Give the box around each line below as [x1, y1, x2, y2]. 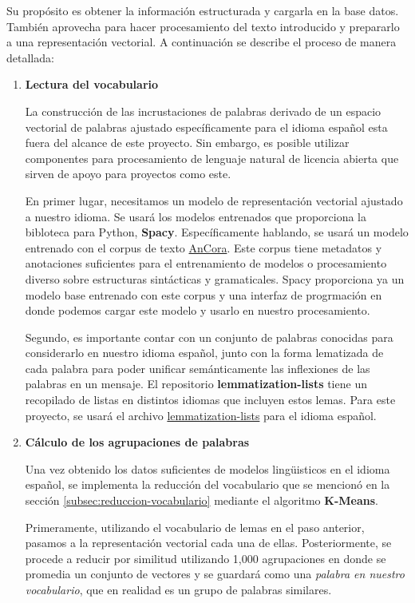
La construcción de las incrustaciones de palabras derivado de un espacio [25, 102, 381, 119]
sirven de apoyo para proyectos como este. [25, 165, 231, 182]
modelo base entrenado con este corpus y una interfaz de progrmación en [25, 286, 382, 303]
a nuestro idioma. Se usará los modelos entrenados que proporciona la [25, 208, 366, 224]
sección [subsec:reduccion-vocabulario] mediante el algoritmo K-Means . [25, 492, 378, 509]
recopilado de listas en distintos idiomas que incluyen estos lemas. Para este [25, 391, 396, 408]
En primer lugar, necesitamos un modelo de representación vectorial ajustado [25, 192, 403, 208]
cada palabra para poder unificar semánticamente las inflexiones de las [25, 359, 370, 376]
